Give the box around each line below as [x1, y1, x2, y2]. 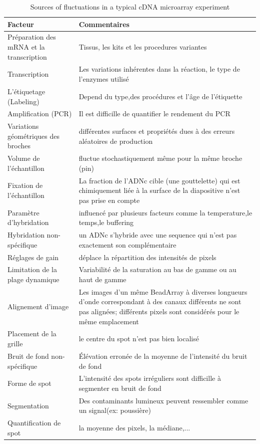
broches [7, 140, 31, 151]
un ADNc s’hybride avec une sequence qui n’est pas [78, 230, 237, 240]
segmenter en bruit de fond [78, 382, 161, 393]
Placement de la [7, 328, 56, 339]
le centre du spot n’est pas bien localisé [78, 333, 199, 344]
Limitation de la [7, 264, 57, 275]
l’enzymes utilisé [78, 74, 129, 84]
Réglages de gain [7, 252, 59, 262]
